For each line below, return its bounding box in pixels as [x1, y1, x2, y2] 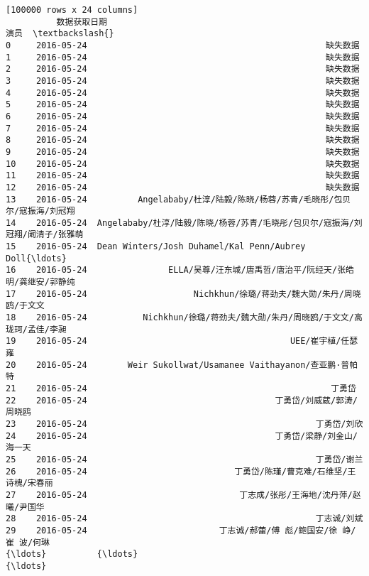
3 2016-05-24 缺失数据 [6, 75, 360, 86]
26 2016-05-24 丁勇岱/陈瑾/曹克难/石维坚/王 [6, 466, 356, 477]
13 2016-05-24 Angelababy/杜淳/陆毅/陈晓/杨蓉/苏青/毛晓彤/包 [6, 194, 343, 205]
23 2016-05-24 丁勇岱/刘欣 [6, 418, 363, 429]
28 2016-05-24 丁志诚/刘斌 [6, 513, 363, 524]
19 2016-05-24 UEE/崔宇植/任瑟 [6, 336, 358, 347]
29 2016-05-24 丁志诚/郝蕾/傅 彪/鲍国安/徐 [6, 525, 338, 536]
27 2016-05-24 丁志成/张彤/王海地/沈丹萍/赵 [6, 489, 361, 500]
